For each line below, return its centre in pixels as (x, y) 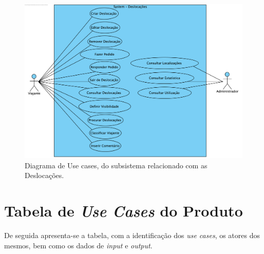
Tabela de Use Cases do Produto (124, 211)
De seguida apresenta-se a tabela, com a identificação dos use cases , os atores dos (132, 235)
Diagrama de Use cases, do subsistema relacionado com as (116, 165)
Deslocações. (44, 175)
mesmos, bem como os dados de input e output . (78, 245)
